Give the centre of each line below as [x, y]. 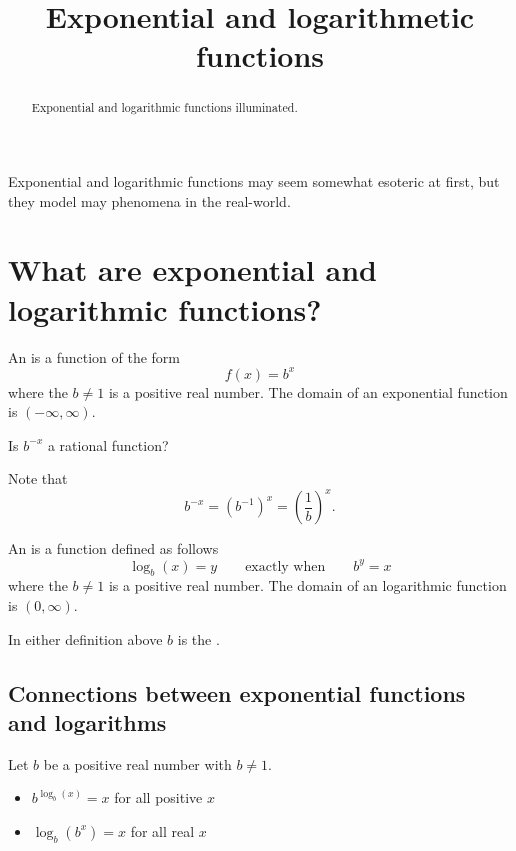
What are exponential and [192, 269]
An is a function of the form [94, 356]
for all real [162, 830]
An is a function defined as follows [113, 548]
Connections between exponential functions [237, 692]
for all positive [158, 797]
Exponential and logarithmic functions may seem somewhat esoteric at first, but [254, 181]
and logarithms [87, 721]
